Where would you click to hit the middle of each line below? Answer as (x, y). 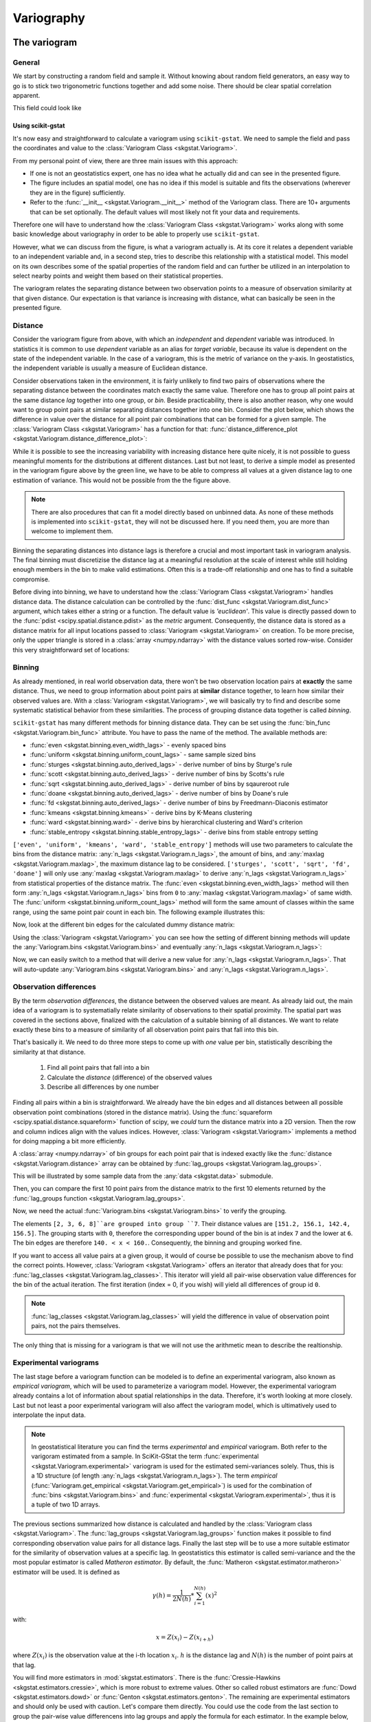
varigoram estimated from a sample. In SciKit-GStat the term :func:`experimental (145, 1456)
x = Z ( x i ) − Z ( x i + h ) (184, 1638)
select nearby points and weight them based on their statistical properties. (118, 276)
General (26, 62)
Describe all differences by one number (103, 1087)
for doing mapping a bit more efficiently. (69, 1141)
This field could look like (47, 108)
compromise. (31, 579)
